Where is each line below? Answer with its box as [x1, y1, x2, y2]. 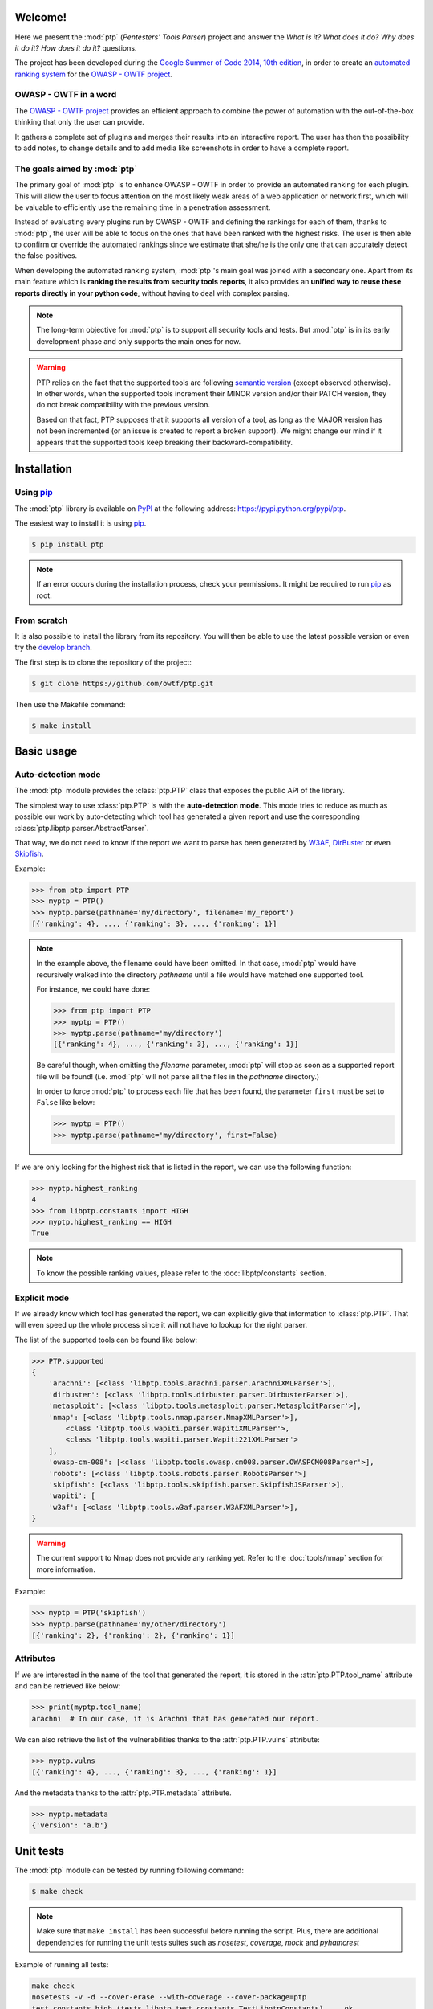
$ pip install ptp [31, 540, 104, 550]
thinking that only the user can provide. [14, 117, 144, 127]
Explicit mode [14, 1292, 70, 1303]
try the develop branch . [14, 643, 92, 653]
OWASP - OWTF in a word [14, 89, 117, 100]
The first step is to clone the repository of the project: [14, 657, 192, 667]
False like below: [36, 1098, 95, 1107]
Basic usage [14, 744, 78, 759]
